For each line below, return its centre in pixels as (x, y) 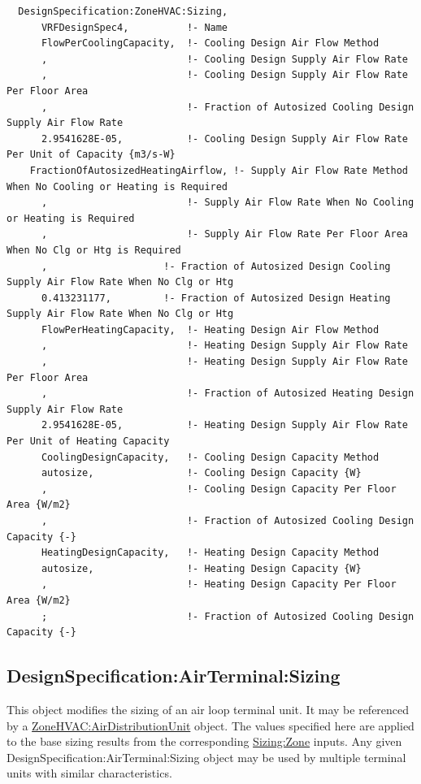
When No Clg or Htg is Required (94, 250)
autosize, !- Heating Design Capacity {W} (201, 568)
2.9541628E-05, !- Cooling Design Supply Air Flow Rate (224, 139)
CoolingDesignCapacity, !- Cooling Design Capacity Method (210, 457)
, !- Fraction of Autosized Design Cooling (216, 266)
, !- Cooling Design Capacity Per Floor (219, 489)
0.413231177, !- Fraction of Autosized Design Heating (216, 298)
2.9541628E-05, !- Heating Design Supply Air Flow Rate (224, 425)
